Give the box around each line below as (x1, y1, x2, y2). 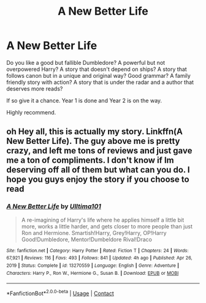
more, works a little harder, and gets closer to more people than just (21, 222, 193, 230)
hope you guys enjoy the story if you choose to (6, 174, 189, 185)
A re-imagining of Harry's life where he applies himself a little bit (21, 216, 185, 223)
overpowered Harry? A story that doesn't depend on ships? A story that (6, 65, 187, 73)
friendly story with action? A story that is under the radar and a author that (6, 78, 194, 86)
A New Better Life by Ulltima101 (6, 202, 101, 211)
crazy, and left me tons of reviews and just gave (6, 146, 193, 156)
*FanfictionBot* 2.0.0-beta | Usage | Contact (6, 289, 115, 297)
